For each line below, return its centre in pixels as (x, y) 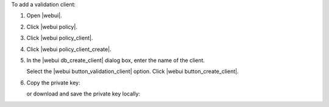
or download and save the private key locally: (83, 94)
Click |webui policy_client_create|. (69, 49)
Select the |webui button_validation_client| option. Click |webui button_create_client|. (133, 71)
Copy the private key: (53, 83)
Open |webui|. (44, 16)
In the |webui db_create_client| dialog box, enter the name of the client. (116, 60)
